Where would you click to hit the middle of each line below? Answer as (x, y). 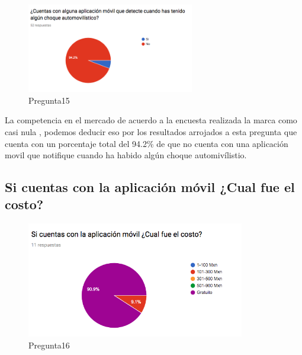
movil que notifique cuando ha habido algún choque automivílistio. (126, 155)
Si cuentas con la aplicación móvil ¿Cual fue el (150, 187)
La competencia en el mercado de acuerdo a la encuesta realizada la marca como (151, 120)
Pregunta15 (49, 100)
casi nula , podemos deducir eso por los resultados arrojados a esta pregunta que (151, 131)
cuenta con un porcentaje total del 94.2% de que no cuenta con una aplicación (147, 143)
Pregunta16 (49, 345)
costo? (24, 204)
